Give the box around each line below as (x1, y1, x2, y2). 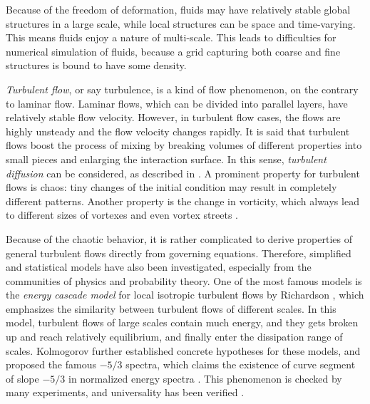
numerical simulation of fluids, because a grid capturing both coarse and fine (6, 43, 341, 58)
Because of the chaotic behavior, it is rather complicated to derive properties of (6, 231, 352, 246)
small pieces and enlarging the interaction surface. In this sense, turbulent (6, 151, 327, 166)
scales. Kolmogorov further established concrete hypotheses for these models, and (6, 343, 361, 358)
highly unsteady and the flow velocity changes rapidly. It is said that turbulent (6, 123, 350, 138)
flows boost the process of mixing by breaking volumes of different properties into (6, 138, 362, 152)
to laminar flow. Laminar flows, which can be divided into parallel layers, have (6, 95, 348, 110)
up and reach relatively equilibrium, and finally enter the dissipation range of (6, 329, 343, 344)
